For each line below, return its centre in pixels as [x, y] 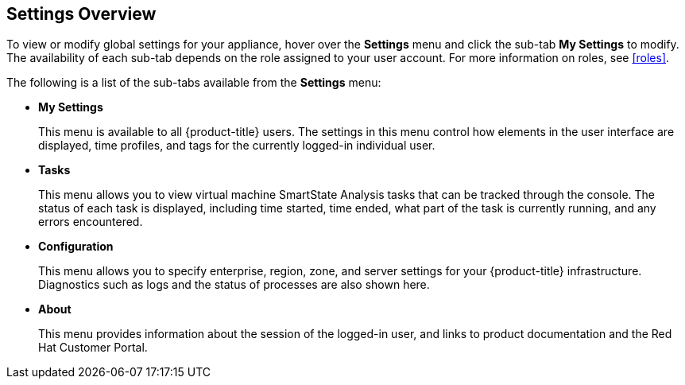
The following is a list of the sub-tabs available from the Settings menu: [194, 83]
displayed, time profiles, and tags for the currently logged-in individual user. [237, 146]
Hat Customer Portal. [93, 348]
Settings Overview [81, 14]
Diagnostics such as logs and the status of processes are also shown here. [234, 285]
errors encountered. [91, 222]
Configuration [76, 247]
